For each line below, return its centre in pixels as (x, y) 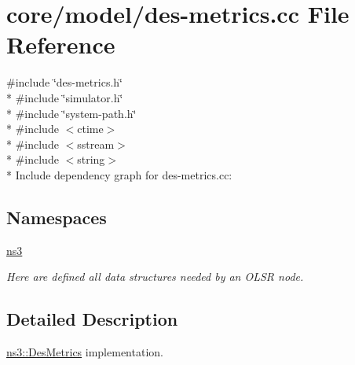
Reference (61, 44)
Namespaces (57, 217)
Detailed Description (92, 319)
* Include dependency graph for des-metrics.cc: (119, 174)
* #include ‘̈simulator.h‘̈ (65, 97)
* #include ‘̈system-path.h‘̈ (71, 113)
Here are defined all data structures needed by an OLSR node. (155, 277)
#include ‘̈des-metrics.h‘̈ (64, 82)
